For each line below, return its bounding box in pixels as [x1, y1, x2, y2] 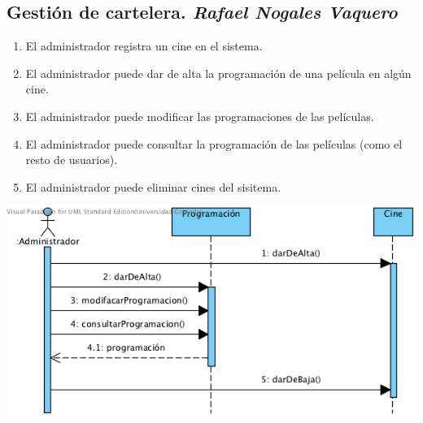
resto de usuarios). [25, 151, 118, 168]
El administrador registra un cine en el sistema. [25, 37, 263, 54]
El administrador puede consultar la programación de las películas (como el [25, 135, 403, 152]
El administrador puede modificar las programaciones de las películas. [25, 107, 374, 124]
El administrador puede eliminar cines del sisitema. [25, 178, 281, 195]
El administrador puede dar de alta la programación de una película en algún [25, 64, 412, 81]
